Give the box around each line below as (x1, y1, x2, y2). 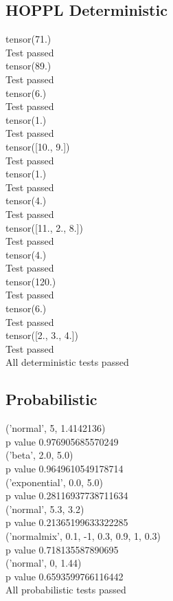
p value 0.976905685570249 (5, 434, 119, 448)
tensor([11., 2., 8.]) (5, 220, 83, 234)
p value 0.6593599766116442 (5, 569, 124, 583)
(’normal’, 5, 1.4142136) (5, 421, 106, 435)
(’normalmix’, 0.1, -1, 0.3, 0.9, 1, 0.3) (5, 529, 161, 543)
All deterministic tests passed (5, 355, 129, 369)
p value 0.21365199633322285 (5, 515, 128, 529)
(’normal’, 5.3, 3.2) (5, 501, 84, 516)
